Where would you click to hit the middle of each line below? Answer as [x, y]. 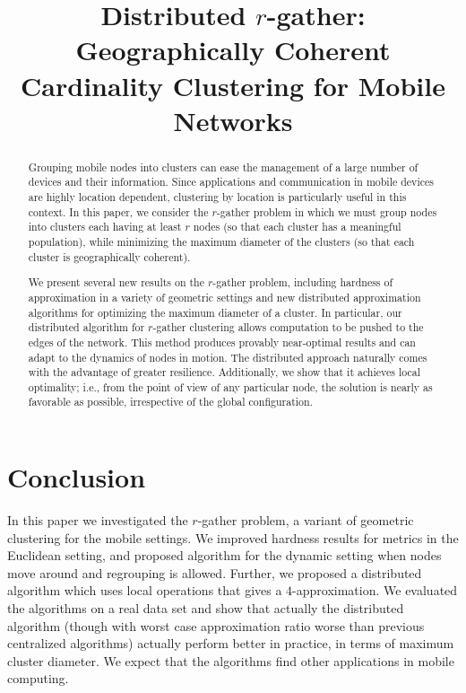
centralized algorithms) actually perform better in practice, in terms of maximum [231, 643]
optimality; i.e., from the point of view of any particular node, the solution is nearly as [230, 386]
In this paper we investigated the [98, 520]
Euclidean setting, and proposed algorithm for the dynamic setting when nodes [224, 555]
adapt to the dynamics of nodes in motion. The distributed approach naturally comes [228, 357]
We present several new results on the [116, 282]
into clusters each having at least [105, 227]
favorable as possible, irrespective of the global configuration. [170, 402]
